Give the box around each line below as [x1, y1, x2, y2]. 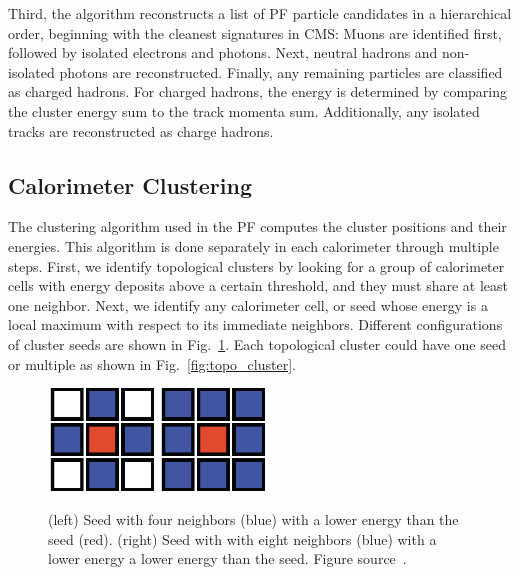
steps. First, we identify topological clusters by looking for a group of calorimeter [8, 255, 505, 276]
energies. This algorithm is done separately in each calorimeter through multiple [8, 235, 499, 256]
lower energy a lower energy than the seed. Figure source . [48, 548, 407, 569]
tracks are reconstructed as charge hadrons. [8, 120, 274, 141]
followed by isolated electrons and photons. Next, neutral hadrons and [8, 42, 438, 63]
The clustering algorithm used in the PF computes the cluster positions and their [8, 216, 507, 237]
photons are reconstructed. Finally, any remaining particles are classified [59, 61, 503, 82]
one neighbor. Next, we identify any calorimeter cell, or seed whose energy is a [8, 294, 488, 315]
